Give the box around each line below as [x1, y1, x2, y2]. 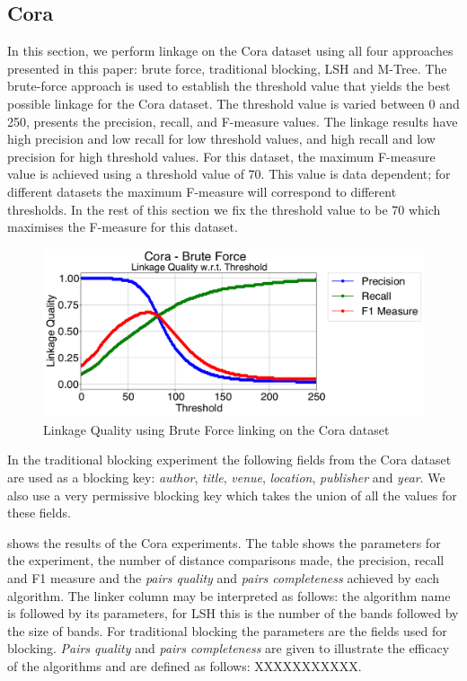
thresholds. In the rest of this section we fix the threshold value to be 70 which [7, 199, 441, 218]
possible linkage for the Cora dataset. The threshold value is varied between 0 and [7, 93, 460, 112]
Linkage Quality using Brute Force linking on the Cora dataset [43, 420, 390, 438]
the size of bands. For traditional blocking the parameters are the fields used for [7, 621, 447, 640]
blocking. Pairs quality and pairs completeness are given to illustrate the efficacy [7, 639, 450, 658]
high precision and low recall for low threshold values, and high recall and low [7, 129, 436, 148]
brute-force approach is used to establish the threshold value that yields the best [7, 76, 451, 95]
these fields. [7, 503, 71, 522]
